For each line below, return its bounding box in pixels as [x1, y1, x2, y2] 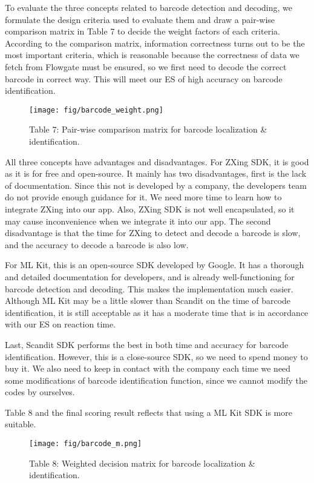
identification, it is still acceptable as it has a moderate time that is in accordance [5, 306, 309, 318]
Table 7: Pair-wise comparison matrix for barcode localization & [29, 123, 267, 136]
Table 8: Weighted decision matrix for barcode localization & [29, 456, 255, 469]
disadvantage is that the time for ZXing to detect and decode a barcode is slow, [5, 226, 301, 239]
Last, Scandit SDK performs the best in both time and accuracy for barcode [5, 338, 289, 350]
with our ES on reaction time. [5, 318, 116, 330]
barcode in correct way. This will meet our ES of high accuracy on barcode [5, 72, 283, 85]
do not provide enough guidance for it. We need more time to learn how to [5, 191, 282, 203]
